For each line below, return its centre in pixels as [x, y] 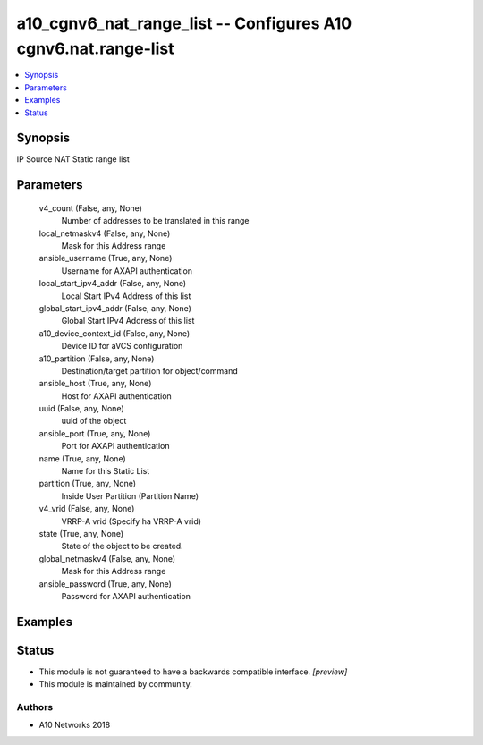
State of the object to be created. [122, 546]
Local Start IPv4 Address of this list [126, 296]
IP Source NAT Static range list [73, 159]
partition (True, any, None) [88, 484]
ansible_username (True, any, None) [106, 258]
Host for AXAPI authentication [116, 396]
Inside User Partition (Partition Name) [130, 495]
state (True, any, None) [81, 533]
